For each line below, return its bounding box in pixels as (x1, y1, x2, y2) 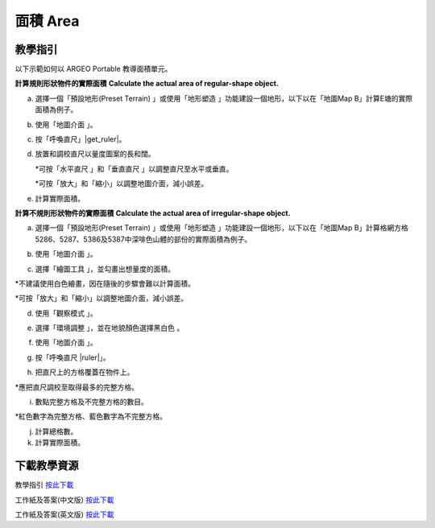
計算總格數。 (35, 427, 78, 436)
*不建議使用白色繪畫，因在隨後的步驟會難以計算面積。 (14, 278, 196, 288)
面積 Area (14, 12, 80, 30)
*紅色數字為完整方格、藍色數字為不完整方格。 (14, 411, 168, 422)
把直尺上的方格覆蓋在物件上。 (35, 367, 135, 377)
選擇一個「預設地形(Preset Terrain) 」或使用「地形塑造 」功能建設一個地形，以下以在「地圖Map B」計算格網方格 (35, 223, 408, 233)
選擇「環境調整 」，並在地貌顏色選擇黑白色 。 (35, 323, 184, 333)
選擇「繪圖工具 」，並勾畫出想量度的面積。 (35, 264, 175, 274)
